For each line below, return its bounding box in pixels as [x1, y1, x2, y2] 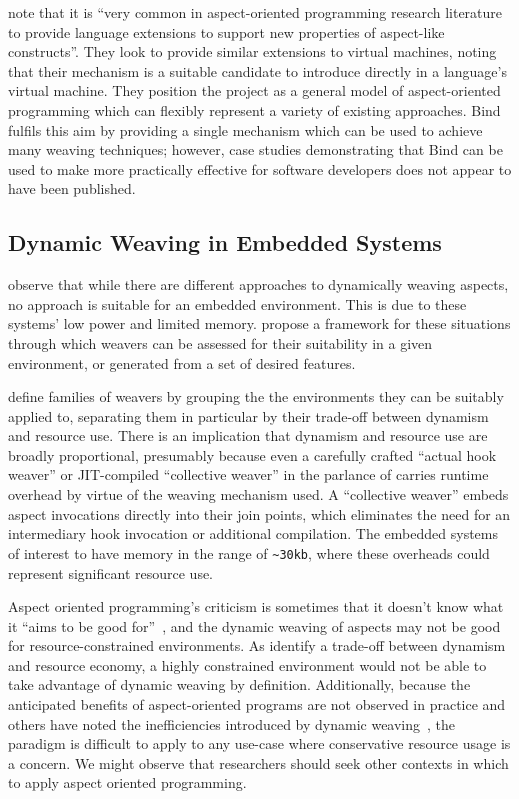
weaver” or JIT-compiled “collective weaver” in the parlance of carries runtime [8, 464, 489, 485]
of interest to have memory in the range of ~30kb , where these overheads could [8, 542, 490, 563]
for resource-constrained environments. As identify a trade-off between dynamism [8, 635, 506, 656]
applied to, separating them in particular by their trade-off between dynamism [8, 405, 489, 426]
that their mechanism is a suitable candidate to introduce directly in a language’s [8, 60, 507, 81]
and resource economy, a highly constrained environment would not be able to [8, 654, 487, 675]
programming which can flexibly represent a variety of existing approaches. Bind [8, 99, 501, 120]
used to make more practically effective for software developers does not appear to [8, 158, 512, 179]
